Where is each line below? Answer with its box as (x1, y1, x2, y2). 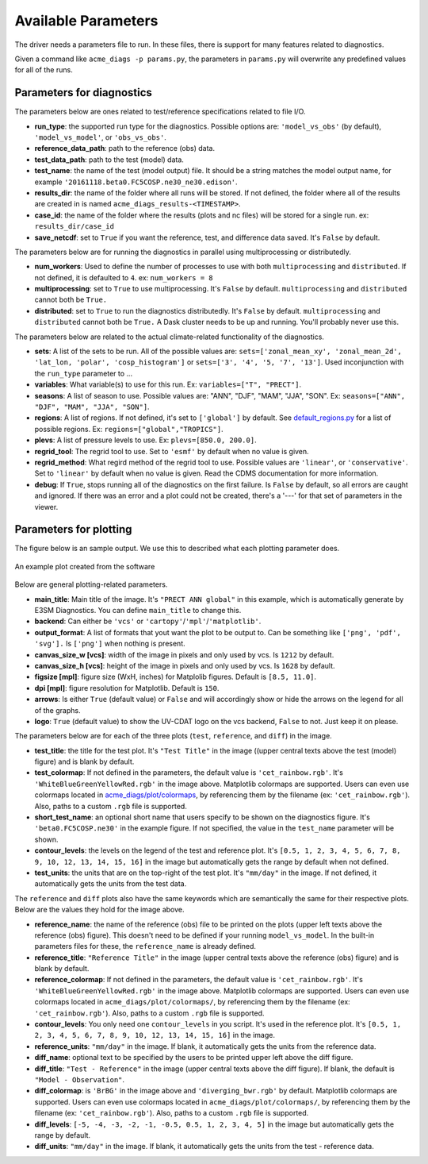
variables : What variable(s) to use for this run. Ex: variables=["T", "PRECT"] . (34, 380, 301, 389)
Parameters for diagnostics (14, 86, 152, 99)
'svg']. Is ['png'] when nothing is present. (34, 639, 185, 649)
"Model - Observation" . (34, 1075, 125, 1084)
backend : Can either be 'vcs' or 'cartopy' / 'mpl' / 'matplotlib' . (34, 616, 262, 626)
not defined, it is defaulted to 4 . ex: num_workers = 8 (34, 272, 213, 282)
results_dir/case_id (34, 222, 115, 231)
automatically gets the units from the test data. (34, 879, 187, 888)
